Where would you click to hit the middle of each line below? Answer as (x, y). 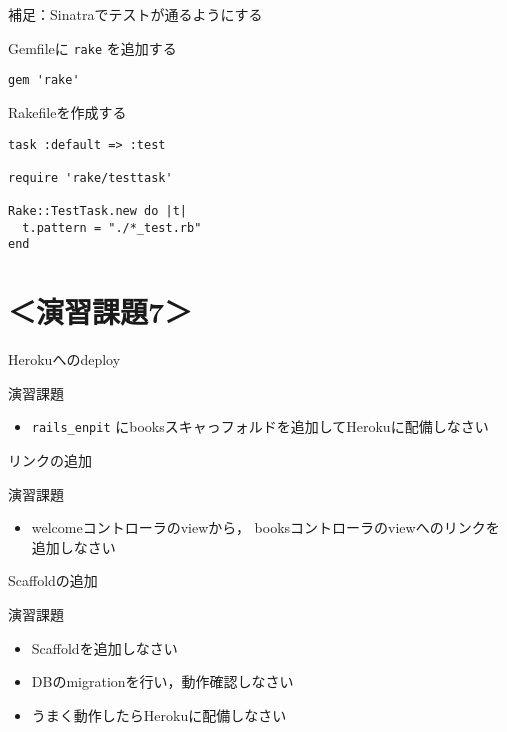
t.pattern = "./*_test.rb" (112, 227)
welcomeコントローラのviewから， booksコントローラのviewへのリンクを (265, 527)
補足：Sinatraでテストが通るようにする (135, 14)
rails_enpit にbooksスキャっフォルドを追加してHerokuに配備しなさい (260, 426)
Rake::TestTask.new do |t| (97, 211)
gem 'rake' (44, 80)
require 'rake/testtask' (90, 177)
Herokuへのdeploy (64, 359)
